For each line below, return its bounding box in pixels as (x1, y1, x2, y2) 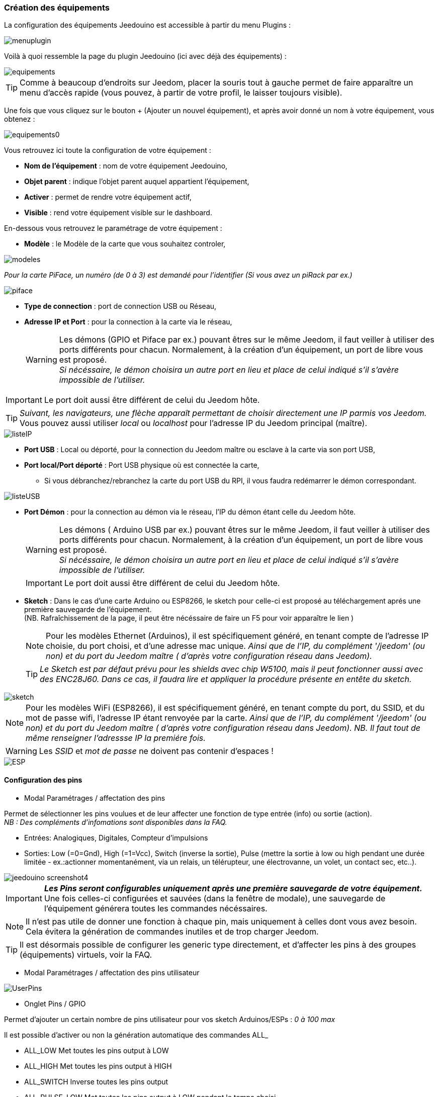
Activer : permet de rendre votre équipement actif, (24, 193, 192, 202)
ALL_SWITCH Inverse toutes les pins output (24, 1077, 168, 1086)
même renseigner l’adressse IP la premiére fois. (26, 733, 206, 743)
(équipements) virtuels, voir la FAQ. (20, 949, 152, 960)
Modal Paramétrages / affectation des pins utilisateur (24, 968, 200, 977)
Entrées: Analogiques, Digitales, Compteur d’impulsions (24, 833, 208, 842)
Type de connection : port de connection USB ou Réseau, (24, 302, 217, 311)
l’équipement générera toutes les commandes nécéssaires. (44, 903, 268, 913)
